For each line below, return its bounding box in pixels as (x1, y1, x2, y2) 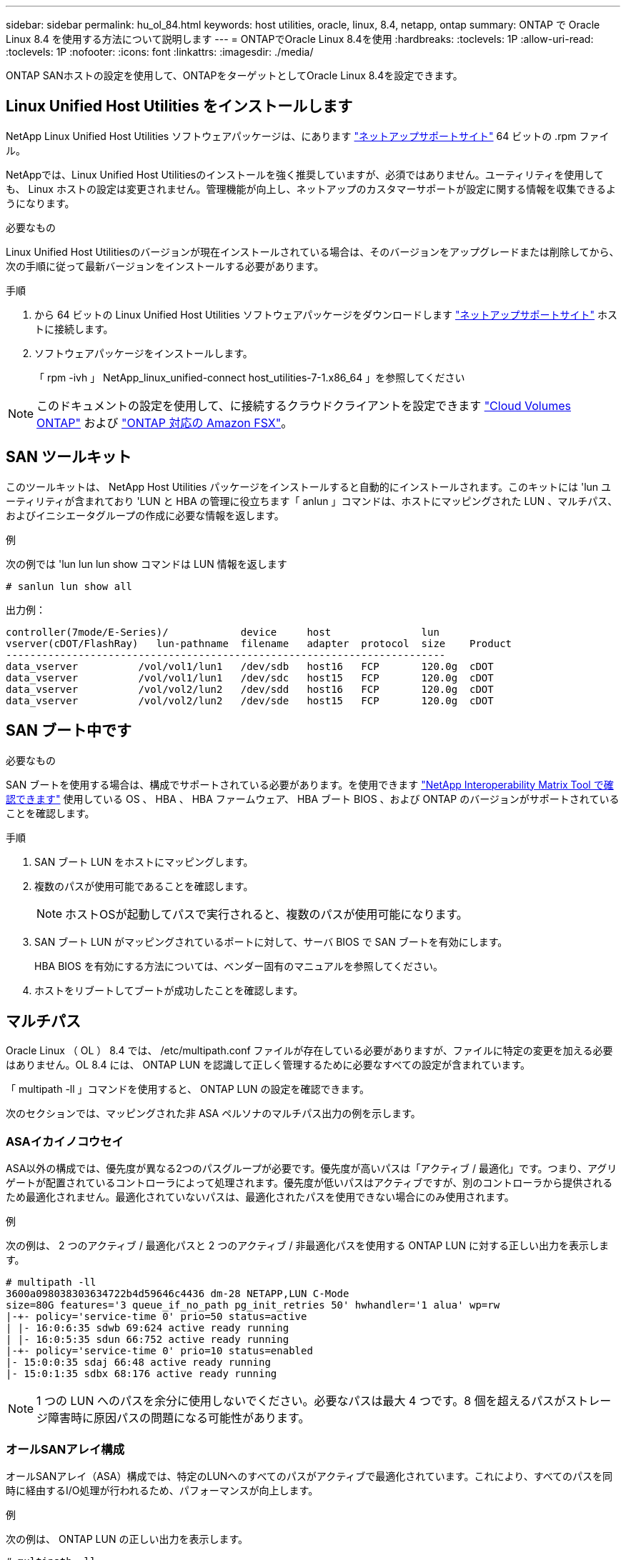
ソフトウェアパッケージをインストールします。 (34, 346, 253, 359)
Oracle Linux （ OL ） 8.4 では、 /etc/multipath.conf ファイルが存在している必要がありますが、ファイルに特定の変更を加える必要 (6, 1044, 613, 1057)
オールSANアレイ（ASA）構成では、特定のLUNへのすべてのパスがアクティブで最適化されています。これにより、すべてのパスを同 (6, 1469, 613, 1482)
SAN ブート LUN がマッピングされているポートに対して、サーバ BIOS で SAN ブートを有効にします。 (34, 935, 508, 948)
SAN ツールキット (6, 448, 132, 466)
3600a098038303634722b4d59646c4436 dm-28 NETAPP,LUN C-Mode (6, 1288, 349, 1300)
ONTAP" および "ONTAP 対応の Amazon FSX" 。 (36, 415, 293, 430)
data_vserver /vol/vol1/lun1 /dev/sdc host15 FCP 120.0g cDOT (6, 671, 494, 684)
